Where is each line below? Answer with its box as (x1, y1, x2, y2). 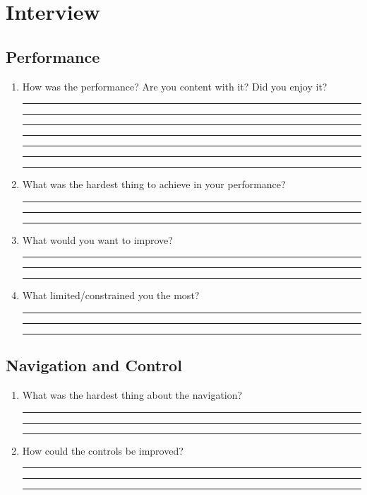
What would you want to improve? (22, 232, 173, 247)
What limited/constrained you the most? (22, 288, 200, 303)
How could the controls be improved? (22, 443, 183, 458)
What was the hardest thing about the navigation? (22, 388, 243, 402)
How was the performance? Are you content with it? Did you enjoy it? (22, 78, 327, 93)
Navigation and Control (6, 354, 182, 376)
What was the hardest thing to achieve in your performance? (22, 177, 286, 192)
